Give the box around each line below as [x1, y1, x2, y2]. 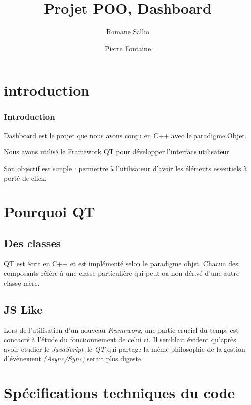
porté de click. [4, 173, 47, 183]
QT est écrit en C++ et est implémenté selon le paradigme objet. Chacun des [4, 258, 238, 268]
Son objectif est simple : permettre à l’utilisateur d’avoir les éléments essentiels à [4, 163, 247, 173]
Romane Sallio [106, 27, 150, 37]
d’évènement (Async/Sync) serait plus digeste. [4, 353, 143, 364]
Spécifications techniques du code [4, 382, 235, 403]
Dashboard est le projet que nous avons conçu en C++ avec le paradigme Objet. [4, 130, 247, 140]
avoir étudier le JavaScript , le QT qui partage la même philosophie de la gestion [4, 344, 245, 354]
